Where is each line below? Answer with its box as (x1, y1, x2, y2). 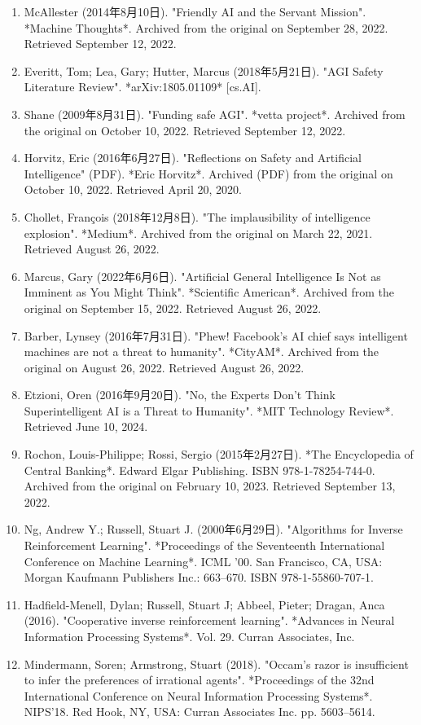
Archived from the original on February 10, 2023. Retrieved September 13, (24, 477, 396, 494)
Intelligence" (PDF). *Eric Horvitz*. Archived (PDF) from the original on (24, 165, 393, 182)
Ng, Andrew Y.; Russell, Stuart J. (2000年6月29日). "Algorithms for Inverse (24, 521, 403, 538)
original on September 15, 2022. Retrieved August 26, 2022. (24, 299, 322, 316)
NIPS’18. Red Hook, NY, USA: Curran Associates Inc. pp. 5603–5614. (24, 703, 375, 720)
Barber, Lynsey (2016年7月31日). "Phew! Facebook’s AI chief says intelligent (24, 327, 408, 344)
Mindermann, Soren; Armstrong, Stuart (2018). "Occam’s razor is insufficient (24, 655, 409, 672)
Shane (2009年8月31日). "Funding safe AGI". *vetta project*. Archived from (24, 105, 406, 122)
